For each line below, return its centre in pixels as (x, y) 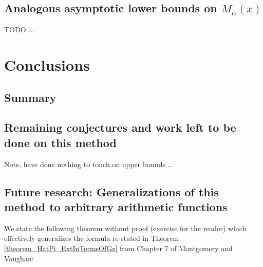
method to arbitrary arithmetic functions (116, 206)
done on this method (60, 142)
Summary (30, 97)
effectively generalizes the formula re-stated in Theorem (92, 238)
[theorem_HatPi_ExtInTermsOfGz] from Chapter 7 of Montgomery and (118, 248)
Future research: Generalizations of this (111, 191)
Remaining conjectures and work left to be (120, 127)
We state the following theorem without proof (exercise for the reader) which (125, 228)
